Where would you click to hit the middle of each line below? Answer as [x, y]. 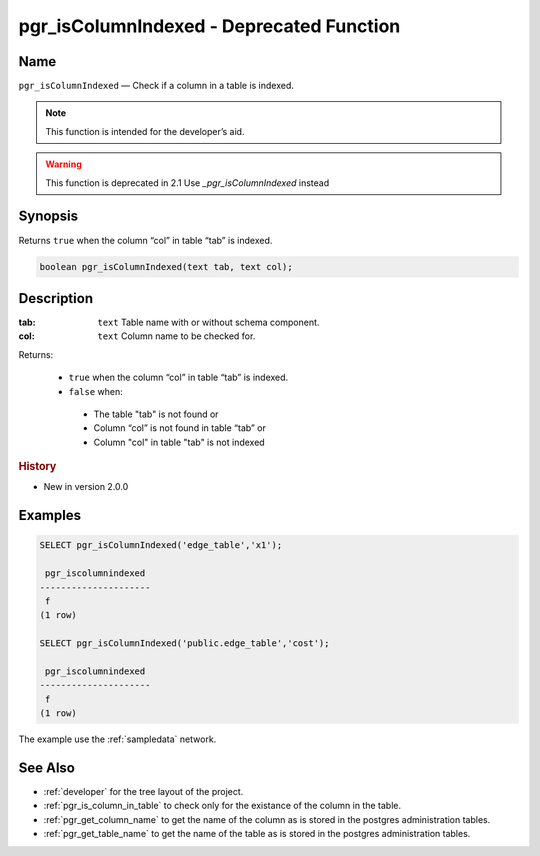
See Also [46, 767]
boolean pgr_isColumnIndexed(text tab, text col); [166, 266]
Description [56, 298]
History [37, 467]
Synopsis [48, 216]
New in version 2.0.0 [86, 487]
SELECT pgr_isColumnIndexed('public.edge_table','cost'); [184, 643]
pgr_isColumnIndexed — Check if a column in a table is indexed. [156, 86]
